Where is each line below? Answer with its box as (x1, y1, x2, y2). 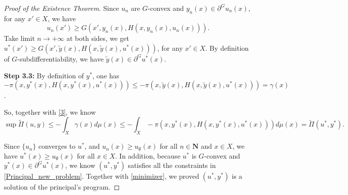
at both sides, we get (66, 33, 129, 43)
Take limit (4, 33, 35, 43)
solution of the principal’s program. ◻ (4, 182, 120, 192)
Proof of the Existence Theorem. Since (4, 3, 119, 13)
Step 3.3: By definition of (4, 70, 84, 80)
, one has (92, 70, 119, 80)
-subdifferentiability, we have (17, 53, 104, 64)
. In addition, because (115, 150, 180, 161)
